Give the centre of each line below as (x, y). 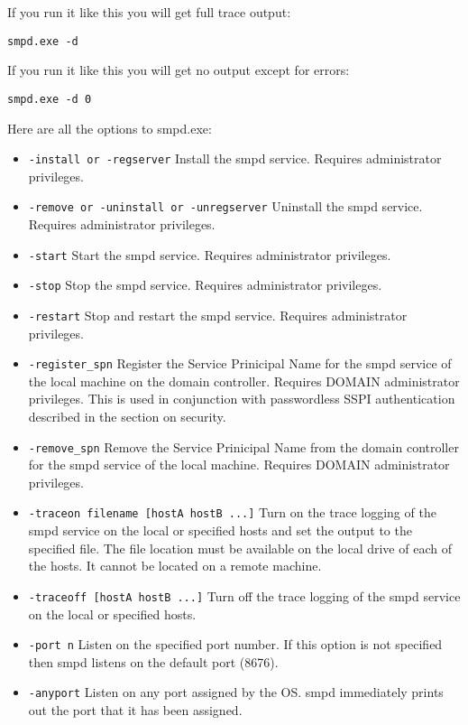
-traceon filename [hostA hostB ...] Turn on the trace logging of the (232, 512)
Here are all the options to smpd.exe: (110, 128)
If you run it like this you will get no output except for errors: (179, 70)
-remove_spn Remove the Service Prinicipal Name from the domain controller (243, 446)
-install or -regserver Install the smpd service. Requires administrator (235, 158)
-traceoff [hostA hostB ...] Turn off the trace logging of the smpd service (244, 595)
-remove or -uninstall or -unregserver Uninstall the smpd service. (225, 206)
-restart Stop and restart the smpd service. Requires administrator (218, 315)
